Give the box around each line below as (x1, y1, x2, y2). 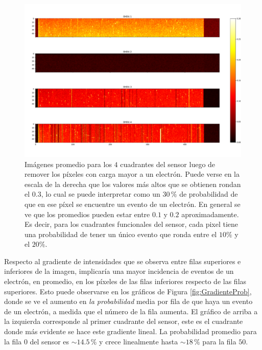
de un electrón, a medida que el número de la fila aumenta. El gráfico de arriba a (4, 306, 258, 316)
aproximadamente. (181, 208, 239, 219)
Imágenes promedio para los (25, 158, 112, 169)
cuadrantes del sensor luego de (120, 158, 216, 169)
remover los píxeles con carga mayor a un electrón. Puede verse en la (25, 169, 240, 179)
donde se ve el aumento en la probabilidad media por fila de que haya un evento (4, 296, 253, 307)
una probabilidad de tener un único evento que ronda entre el (25, 228, 217, 239)
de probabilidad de (179, 189, 238, 199)
